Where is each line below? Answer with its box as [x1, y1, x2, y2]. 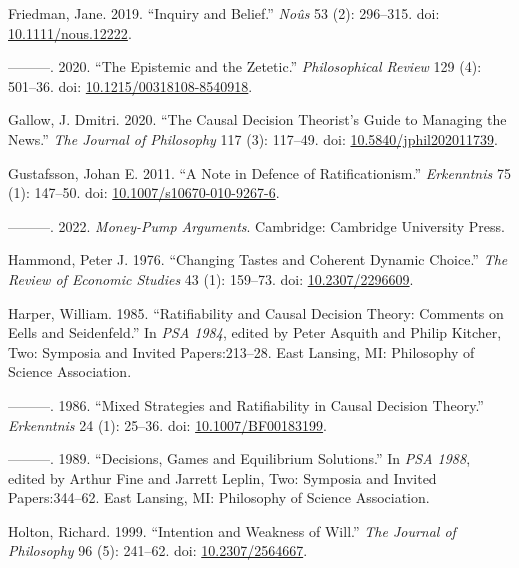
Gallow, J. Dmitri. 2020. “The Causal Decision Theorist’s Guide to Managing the [8, 109, 507, 130]
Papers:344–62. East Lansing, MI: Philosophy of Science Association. [8, 487, 430, 508]
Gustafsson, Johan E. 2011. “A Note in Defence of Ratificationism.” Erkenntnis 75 [8, 162, 511, 183]
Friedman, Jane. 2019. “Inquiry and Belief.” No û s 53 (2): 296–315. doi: [8, 3, 440, 23]
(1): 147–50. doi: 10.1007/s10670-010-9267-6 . [8, 182, 280, 203]
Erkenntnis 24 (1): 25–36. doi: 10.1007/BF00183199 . [8, 414, 327, 435]
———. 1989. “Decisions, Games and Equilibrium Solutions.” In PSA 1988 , [8, 448, 471, 469]
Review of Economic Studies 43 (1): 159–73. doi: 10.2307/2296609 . [8, 268, 414, 289]
